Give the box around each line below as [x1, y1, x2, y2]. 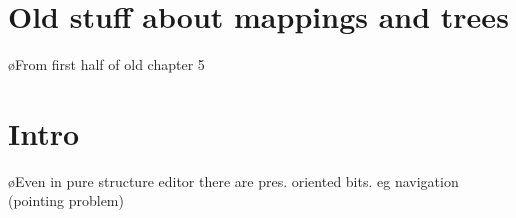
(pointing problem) [8, 190, 124, 211]
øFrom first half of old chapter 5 [8, 54, 205, 75]
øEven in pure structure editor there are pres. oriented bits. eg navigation [8, 170, 459, 191]
